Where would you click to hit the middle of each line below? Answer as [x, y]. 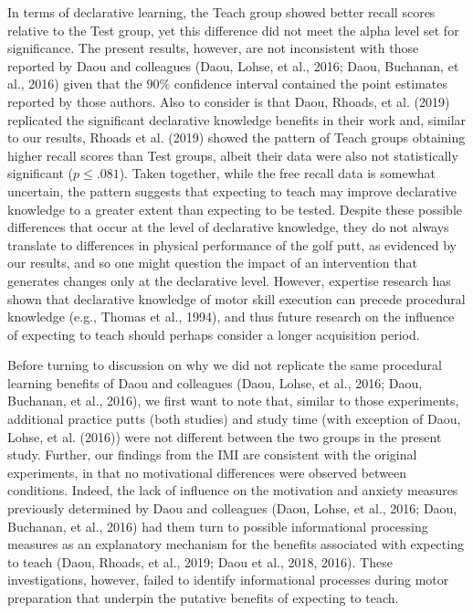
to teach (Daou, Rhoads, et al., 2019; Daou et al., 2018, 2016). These [200, 561]
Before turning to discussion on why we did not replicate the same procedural [225, 365]
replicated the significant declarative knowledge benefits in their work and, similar [237, 119]
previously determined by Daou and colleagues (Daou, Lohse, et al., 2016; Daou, [232, 508]
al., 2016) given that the [75, 84]
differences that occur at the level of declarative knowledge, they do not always [228, 227]
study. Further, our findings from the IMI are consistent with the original [212, 454]
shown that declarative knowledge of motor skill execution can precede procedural [236, 298]
